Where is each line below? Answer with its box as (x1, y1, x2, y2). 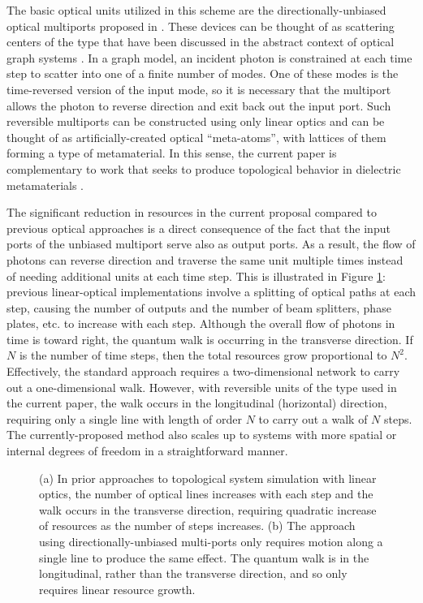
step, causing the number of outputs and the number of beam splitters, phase (6, 299, 391, 316)
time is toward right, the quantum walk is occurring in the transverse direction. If (6, 330, 413, 347)
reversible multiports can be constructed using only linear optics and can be (6, 113, 385, 130)
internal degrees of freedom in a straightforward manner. (6, 442, 288, 459)
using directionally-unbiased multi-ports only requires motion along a (39, 533, 383, 549)
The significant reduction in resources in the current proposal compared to (6, 204, 377, 221)
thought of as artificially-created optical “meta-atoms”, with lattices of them (6, 128, 386, 145)
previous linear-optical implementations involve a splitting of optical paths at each (6, 283, 417, 300)
